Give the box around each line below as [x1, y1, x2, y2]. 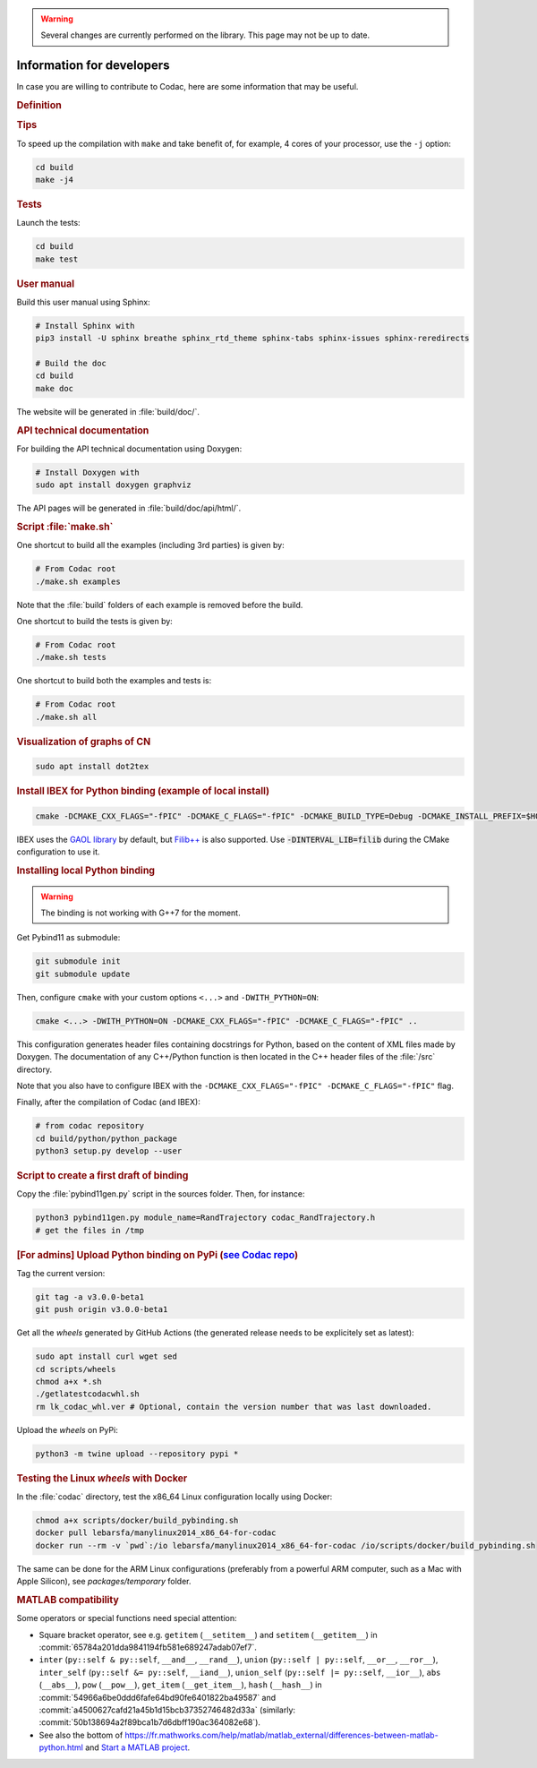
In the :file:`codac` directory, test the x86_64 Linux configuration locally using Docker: [16, 1491, 333, 1502]
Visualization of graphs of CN [16, 735, 151, 748]
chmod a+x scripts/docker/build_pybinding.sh [35, 1515, 239, 1526]
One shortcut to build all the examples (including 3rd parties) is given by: [16, 540, 286, 551]
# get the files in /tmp [35, 1225, 145, 1235]
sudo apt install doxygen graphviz [35, 480, 192, 490]
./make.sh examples [35, 576, 121, 587]
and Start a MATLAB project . [85, 1742, 191, 1753]
